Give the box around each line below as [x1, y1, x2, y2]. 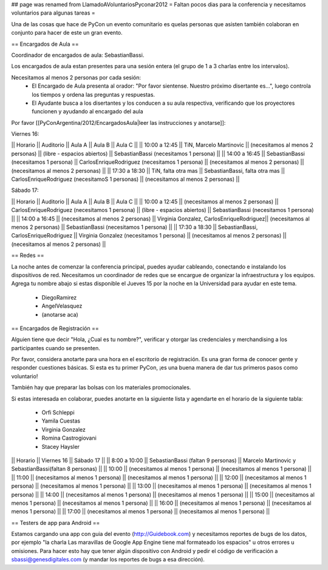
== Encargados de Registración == [11, 325, 100, 332]
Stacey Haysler [41, 443, 80, 450]
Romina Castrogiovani [41, 434, 97, 442]
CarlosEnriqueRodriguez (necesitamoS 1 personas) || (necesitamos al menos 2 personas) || [11, 175, 240, 183]
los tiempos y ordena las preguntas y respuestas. [32, 91, 155, 98]
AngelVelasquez [41, 302, 83, 310]
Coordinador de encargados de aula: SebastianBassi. [11, 51, 145, 58]
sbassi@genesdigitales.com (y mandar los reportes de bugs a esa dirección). [11, 556, 205, 563]
